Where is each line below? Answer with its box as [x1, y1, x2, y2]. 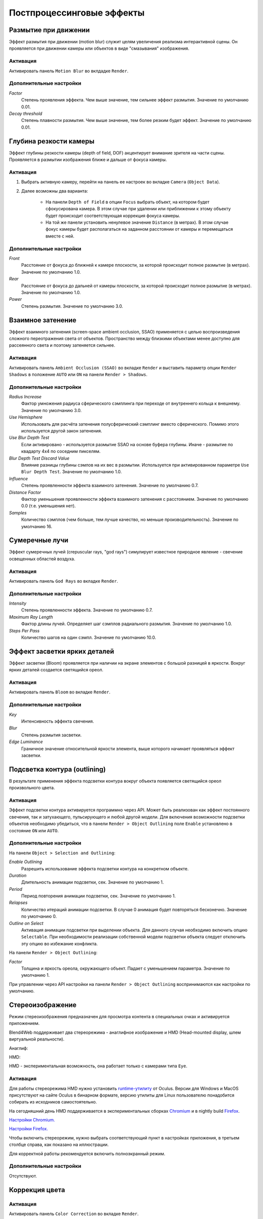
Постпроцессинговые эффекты [9, 7, 145, 18]
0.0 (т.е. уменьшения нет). [21, 503, 76, 509]
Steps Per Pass [9, 628, 40, 633]
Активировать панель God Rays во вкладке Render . [9, 578, 118, 584]
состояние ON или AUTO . [9, 827, 59, 833]
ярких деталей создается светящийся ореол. [9, 667, 103, 673]
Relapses [9, 900, 28, 905]
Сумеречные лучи [9, 536, 69, 545]
